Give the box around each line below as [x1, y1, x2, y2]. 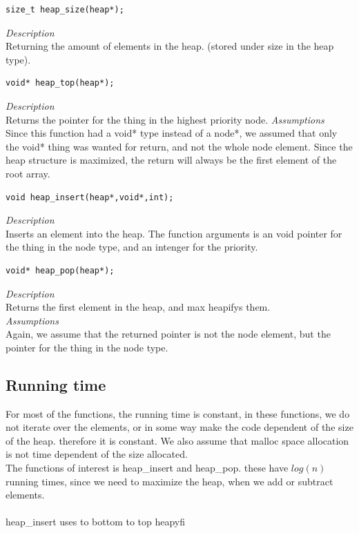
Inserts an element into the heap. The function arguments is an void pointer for [6, 226, 342, 240]
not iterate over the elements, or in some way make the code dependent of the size [6, 420, 353, 434]
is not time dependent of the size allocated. [6, 447, 188, 461]
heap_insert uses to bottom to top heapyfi [6, 514, 186, 529]
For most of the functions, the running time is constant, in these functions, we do [6, 406, 350, 420]
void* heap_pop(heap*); [6, 265, 115, 275]
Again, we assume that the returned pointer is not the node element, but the [6, 327, 331, 341]
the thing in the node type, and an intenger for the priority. [6, 240, 258, 254]
